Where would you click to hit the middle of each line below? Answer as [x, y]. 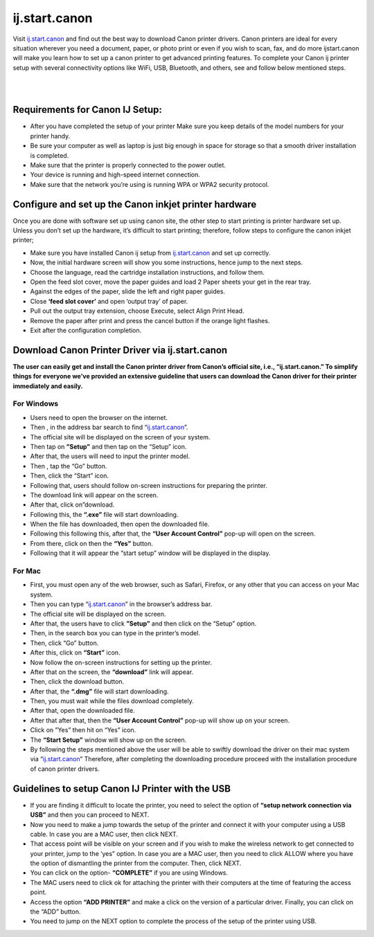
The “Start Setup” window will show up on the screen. [108, 740]
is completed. [50, 155]
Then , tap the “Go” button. [69, 466]
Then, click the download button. [77, 682]
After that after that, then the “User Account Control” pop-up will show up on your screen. [160, 720]
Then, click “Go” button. [64, 643]
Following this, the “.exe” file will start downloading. [104, 514]
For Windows [36, 403]
